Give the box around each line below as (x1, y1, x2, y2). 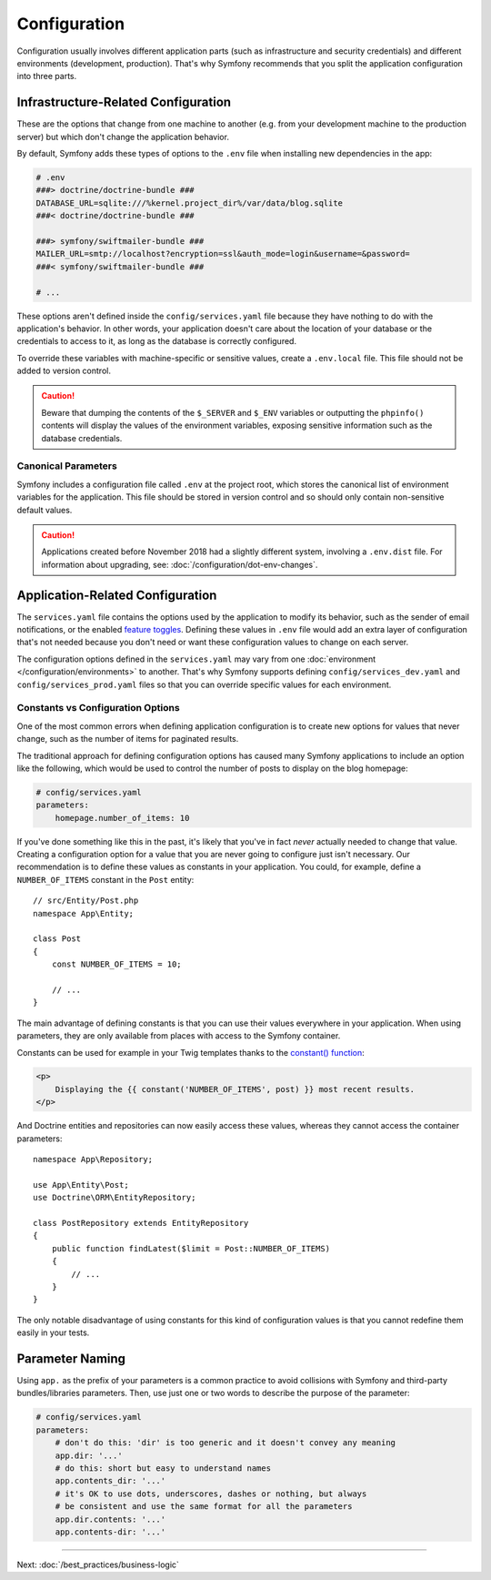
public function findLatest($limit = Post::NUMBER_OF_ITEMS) (51, 1243, 331, 1253)
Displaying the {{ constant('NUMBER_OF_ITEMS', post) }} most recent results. (55, 1084, 416, 1094)
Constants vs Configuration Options (16, 702, 181, 714)
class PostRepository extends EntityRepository (33, 1218, 249, 1228)
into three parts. (16, 71, 77, 82)
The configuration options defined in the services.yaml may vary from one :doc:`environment (16, 653, 376, 664)
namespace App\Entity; (33, 908, 135, 918)
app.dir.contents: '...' (55, 1514, 166, 1524)
